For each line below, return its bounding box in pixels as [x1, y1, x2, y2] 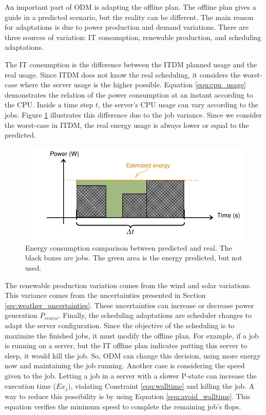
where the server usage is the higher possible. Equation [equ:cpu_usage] [20, 79, 246, 90]
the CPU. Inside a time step [5, 99, 93, 110]
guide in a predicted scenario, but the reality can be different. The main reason [5, 11, 254, 22]
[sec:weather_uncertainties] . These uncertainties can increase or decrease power [5, 299, 254, 310]
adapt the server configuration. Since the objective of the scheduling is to [5, 320, 235, 331]
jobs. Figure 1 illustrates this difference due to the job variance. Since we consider [5, 109, 262, 120]
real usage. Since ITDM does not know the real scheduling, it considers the [5, 69, 241, 80]
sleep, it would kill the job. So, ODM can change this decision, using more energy [5, 350, 261, 361]
